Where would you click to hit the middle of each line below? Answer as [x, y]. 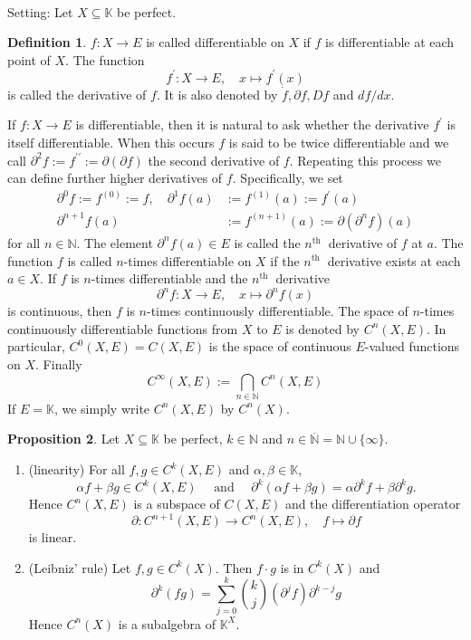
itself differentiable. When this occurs [111, 143]
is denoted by [323, 328]
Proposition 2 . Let [64, 439]
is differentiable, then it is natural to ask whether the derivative [252, 124]
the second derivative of [214, 160]
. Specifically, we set [288, 178]
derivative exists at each [394, 260]
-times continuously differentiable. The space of [277, 311]
